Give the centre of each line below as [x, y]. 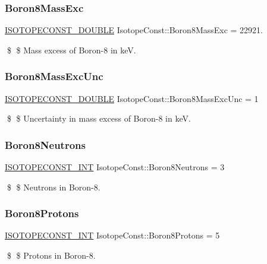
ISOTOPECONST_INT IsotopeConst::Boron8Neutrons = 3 [115, 167]
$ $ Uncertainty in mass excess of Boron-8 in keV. [99, 118]
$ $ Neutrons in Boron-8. [54, 187]
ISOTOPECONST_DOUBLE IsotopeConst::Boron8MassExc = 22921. [134, 30]
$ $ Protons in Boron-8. [51, 255]
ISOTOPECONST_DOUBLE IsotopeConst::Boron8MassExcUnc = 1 [132, 98]
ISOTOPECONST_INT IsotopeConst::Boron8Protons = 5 [112, 235]
